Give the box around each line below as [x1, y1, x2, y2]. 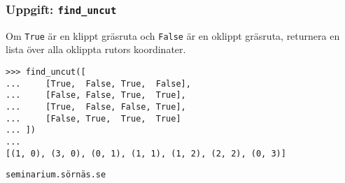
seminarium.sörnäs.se [6, 170, 106, 180]
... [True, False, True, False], [6, 78, 191, 89]
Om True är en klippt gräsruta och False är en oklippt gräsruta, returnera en [6, 28, 340, 43]
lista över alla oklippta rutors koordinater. [6, 42, 186, 57]
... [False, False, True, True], [6, 90, 186, 101]
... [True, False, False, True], [6, 102, 186, 112]
